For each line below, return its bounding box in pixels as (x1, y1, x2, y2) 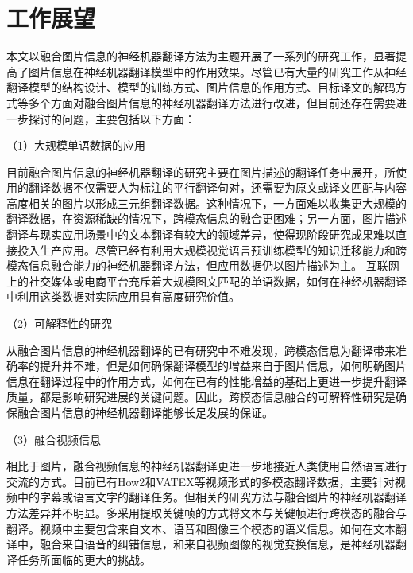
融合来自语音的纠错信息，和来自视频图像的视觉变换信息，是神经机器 (39, 536, 396, 552)
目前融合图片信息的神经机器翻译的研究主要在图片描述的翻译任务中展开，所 (6, 163, 396, 180)
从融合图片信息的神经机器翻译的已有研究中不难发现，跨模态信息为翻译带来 (6, 341, 396, 358)
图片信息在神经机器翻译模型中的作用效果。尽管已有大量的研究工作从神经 (28, 63, 407, 80)
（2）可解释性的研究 (6, 315, 112, 332)
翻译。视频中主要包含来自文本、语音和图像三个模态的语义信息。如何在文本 (6, 520, 396, 536)
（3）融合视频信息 (6, 431, 101, 447)
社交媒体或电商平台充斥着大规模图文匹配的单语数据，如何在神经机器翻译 (28, 272, 407, 289)
